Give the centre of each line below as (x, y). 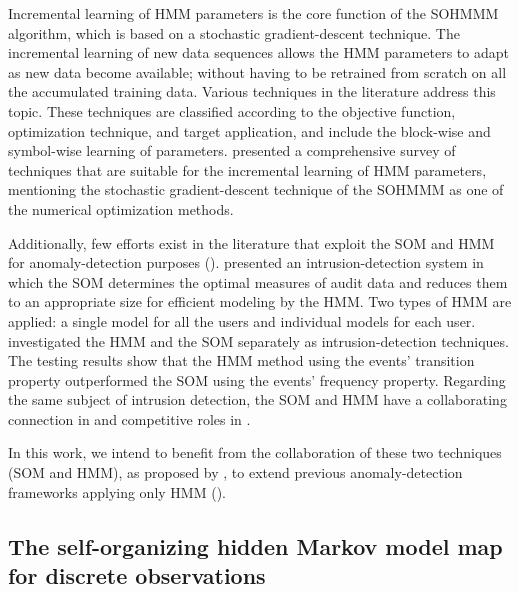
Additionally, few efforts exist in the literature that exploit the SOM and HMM (251, 242)
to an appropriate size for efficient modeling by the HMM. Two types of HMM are (260, 301)
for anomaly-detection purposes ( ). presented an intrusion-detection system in (246, 262)
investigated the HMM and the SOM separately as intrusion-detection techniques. (258, 340)
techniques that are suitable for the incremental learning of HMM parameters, (247, 169)
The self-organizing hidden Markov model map (255, 545)
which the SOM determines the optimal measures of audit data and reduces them (258, 281)
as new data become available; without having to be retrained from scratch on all (257, 71)
